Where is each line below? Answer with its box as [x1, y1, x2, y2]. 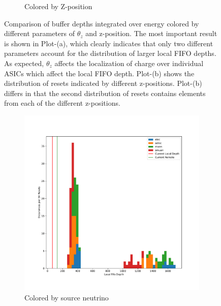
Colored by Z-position [24, 1, 92, 11]
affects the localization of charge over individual [54, 57, 204, 68]
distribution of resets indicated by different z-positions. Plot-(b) [4, 78, 202, 88]
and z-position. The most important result [85, 28, 217, 39]
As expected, [4, 57, 44, 68]
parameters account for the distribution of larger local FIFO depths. [4, 48, 216, 58]
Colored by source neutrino [24, 292, 109, 302]
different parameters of [4, 28, 75, 39]
